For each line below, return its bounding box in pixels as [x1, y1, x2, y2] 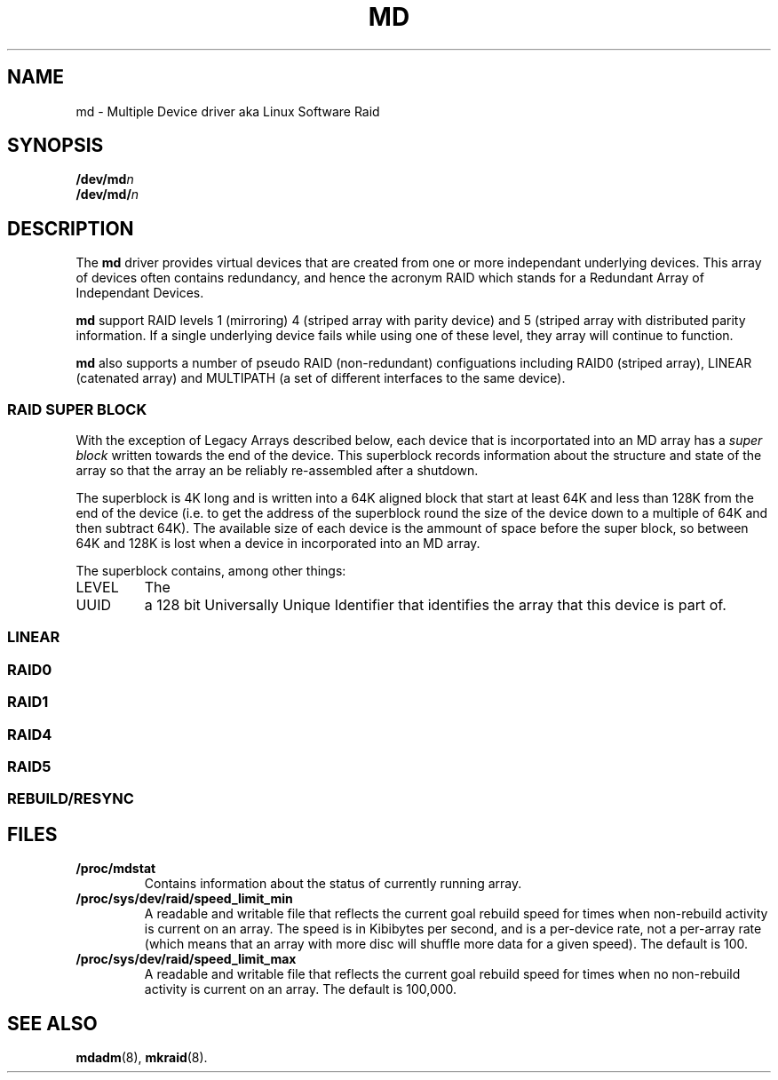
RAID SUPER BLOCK [7, 400, 147, 418]
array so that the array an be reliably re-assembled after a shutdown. [75, 463, 479, 479]
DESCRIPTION [7, 217, 134, 240]
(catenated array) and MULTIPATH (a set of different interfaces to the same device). [75, 370, 566, 386]
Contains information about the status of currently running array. [144, 876, 522, 892]
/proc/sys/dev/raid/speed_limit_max [75, 951, 297, 967]
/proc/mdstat [75, 861, 156, 877]
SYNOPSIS [7, 134, 104, 157]
